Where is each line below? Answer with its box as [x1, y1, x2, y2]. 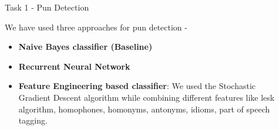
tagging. [18, 114, 48, 126]
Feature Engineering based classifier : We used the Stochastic [18, 80, 256, 92]
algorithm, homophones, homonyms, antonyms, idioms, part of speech [18, 102, 270, 115]
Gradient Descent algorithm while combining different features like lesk [18, 91, 275, 103]
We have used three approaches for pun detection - [5, 20, 187, 33]
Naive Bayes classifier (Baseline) [18, 40, 153, 53]
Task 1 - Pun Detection [5, 1, 89, 13]
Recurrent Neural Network [18, 60, 130, 72]
